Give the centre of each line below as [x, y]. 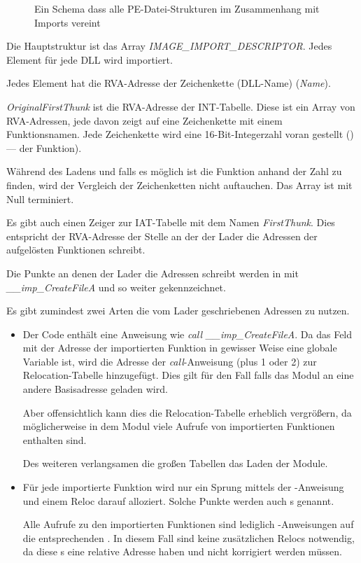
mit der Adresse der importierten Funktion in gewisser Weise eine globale [180, 348]
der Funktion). [50, 147]
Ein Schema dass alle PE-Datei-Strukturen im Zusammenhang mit [177, 8]
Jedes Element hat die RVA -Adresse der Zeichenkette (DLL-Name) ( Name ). [169, 83]
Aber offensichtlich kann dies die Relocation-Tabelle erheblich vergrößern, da [187, 412]
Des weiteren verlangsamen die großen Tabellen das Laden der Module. [175, 463]
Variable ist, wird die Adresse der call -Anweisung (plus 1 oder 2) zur [170, 361]
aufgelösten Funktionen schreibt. [76, 250]
